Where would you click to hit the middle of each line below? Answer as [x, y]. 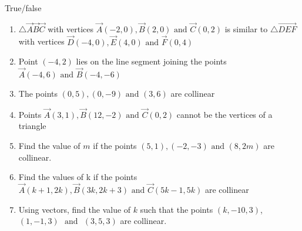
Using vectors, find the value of [75, 209]
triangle [32, 126]
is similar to [246, 28]
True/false [23, 8]
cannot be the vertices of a [224, 114]
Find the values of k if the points [78, 177]
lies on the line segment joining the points [151, 61]
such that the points [177, 209]
